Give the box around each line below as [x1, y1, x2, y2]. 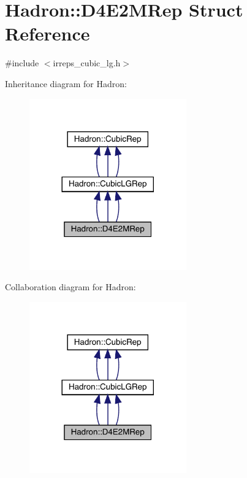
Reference [5, 21, 90, 46]
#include [5, 56, 39, 69]
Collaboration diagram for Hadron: [5, 280, 136, 293]
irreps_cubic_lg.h [53, 56, 121, 69]
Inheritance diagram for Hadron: [5, 77, 127, 90]
